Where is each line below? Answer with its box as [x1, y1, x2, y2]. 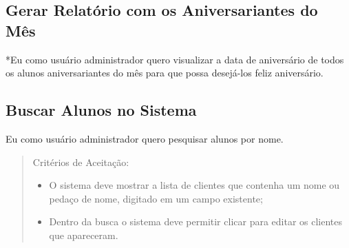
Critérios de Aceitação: [32, 154, 129, 169]
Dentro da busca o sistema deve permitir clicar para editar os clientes [49, 214, 343, 229]
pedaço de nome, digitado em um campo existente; [49, 191, 263, 205]
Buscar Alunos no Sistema [6, 99, 197, 121]
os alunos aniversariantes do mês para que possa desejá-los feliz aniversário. [6, 65, 324, 80]
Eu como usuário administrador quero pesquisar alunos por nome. [6, 131, 284, 145]
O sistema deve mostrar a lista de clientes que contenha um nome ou [49, 178, 340, 192]
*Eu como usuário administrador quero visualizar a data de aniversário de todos [6, 52, 344, 66]
